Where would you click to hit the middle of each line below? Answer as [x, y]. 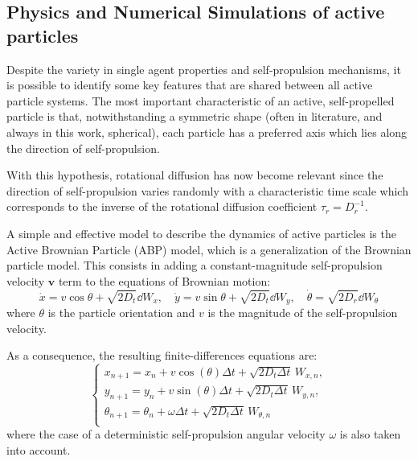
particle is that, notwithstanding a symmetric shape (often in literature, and [195, 116]
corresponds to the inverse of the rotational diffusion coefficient [162, 206]
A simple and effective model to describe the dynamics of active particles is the [201, 233]
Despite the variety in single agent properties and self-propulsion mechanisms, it [204, 69]
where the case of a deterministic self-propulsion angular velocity [166, 434]
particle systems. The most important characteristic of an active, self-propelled [201, 100]
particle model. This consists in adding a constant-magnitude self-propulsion [195, 265]
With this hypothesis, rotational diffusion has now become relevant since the [195, 175]
